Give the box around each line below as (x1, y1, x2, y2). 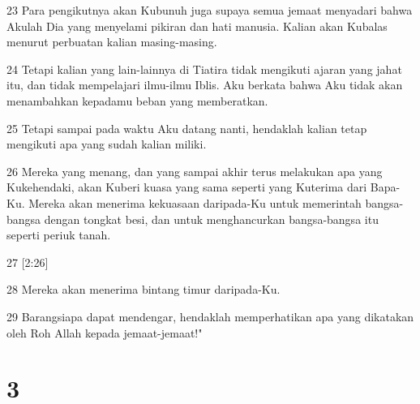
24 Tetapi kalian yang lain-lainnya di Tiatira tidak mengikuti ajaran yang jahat (6, 60, 402, 77)
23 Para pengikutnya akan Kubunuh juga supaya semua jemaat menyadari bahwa (6, 2, 413, 18)
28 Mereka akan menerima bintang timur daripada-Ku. (6, 281, 281, 298)
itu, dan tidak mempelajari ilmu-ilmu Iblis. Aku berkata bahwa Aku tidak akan (6, 76, 403, 93)
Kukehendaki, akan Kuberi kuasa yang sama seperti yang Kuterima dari (6, 178, 367, 196)
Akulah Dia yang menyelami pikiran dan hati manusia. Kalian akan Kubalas (6, 17, 388, 34)
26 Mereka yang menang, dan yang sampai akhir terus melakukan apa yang (6, 162, 383, 179)
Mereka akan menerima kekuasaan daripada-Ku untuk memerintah (28, 194, 362, 211)
